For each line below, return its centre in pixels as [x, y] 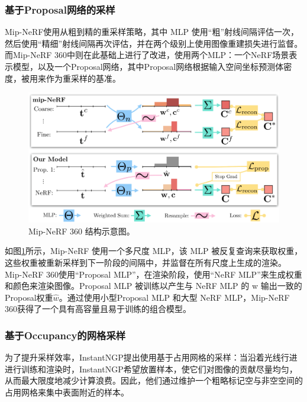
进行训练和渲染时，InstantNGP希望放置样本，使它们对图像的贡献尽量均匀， [151, 369]
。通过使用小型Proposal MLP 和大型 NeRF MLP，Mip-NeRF [174, 297]
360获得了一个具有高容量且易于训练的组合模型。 [98, 309]
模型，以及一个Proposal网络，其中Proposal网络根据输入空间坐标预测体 [148, 66]
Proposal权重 [29, 297]
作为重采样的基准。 [83, 78]
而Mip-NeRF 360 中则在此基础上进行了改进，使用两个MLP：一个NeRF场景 [147, 55]
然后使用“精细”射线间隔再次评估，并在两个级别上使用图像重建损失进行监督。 [154, 43]
